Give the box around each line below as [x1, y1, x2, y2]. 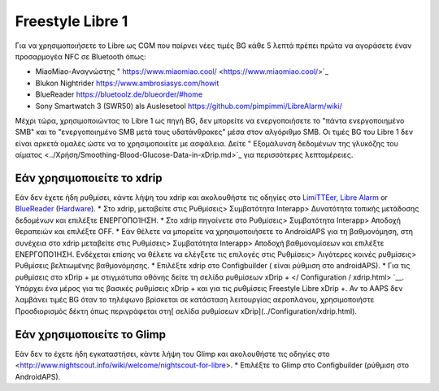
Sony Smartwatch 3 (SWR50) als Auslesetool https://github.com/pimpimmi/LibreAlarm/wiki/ [35, 101, 343, 111]
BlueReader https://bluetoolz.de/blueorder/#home [35, 89, 203, 99]
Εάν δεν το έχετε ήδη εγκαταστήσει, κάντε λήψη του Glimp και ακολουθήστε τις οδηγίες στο [15, 349, 330, 358]
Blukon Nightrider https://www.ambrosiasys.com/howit [35, 78, 219, 88]
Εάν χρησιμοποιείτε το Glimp [15, 328, 167, 341]
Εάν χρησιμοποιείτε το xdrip [15, 171, 163, 185]
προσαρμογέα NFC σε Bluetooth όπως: [15, 51, 146, 61]
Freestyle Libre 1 [15, 12, 128, 30]
